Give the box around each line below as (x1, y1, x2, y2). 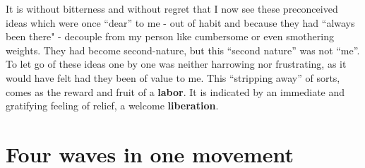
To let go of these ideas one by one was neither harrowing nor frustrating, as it (6, 56, 347, 71)
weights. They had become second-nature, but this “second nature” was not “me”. (6, 42, 360, 57)
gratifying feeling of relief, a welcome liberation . (6, 98, 219, 113)
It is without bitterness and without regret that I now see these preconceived (6, 1, 338, 16)
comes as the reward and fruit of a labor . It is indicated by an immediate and (6, 84, 345, 99)
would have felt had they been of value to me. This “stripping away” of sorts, (6, 70, 340, 85)
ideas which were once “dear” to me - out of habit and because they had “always (6, 15, 355, 30)
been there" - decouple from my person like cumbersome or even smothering (6, 29, 334, 44)
